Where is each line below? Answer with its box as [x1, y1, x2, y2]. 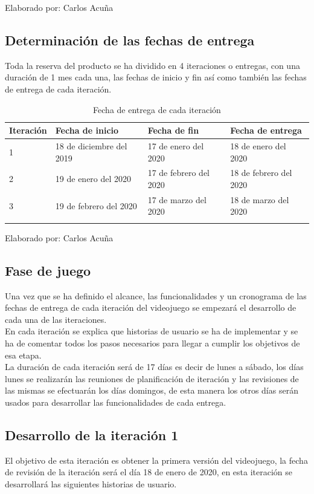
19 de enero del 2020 [55, 172, 132, 185]
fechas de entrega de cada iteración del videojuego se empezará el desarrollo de [5, 301, 296, 314]
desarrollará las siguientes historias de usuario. [5, 477, 177, 490]
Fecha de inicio [55, 124, 119, 137]
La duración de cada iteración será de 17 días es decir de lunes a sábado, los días [5, 360, 304, 373]
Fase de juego [5, 261, 91, 279]
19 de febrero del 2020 [55, 199, 137, 212]
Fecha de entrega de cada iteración [93, 103, 221, 115]
